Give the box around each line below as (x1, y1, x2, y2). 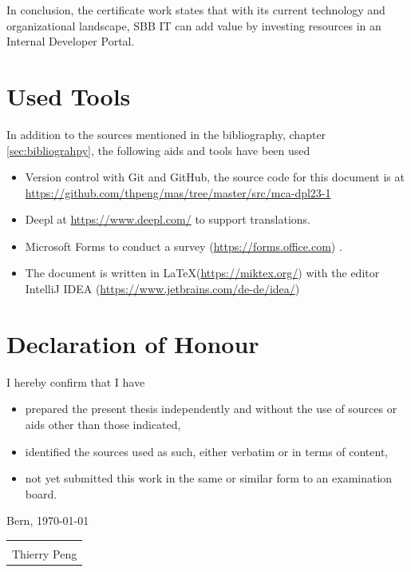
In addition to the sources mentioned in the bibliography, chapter (6, 125, 326, 142)
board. (25, 485, 57, 502)
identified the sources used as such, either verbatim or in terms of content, (25, 443, 389, 459)
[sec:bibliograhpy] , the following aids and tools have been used (6, 141, 310, 158)
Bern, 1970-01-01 (6, 512, 89, 529)
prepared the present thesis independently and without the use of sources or (25, 400, 397, 417)
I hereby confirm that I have (6, 373, 145, 390)
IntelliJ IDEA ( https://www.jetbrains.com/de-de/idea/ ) (25, 280, 300, 297)
